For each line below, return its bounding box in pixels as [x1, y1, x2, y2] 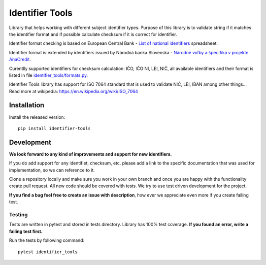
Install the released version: [9, 114, 65, 120]
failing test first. [9, 228, 43, 234]
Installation [9, 101, 44, 109]
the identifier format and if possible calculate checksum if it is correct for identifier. [9, 31, 177, 37]
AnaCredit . [9, 57, 31, 63]
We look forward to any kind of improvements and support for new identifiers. [9, 151, 172, 157]
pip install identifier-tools [18, 126, 91, 131]
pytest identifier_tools [18, 249, 78, 255]
